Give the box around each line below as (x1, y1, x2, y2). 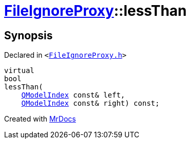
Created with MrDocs (4, 114, 76, 124)
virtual (4, 66, 35, 75)
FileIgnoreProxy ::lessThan (4, 2, 187, 19)
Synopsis (4, 29, 53, 42)
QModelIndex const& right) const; (21, 99, 160, 108)
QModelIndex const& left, (21, 91, 125, 100)
